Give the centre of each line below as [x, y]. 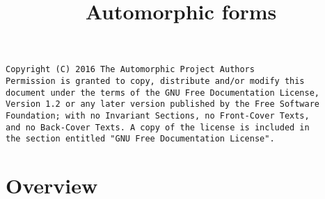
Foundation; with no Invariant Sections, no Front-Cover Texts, [158, 116]
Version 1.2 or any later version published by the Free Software [163, 104]
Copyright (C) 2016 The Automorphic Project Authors [130, 70]
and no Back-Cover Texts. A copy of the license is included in [158, 127]
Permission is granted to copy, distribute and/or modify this [155, 81]
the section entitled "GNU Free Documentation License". [140, 139]
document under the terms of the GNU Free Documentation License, [163, 93]
